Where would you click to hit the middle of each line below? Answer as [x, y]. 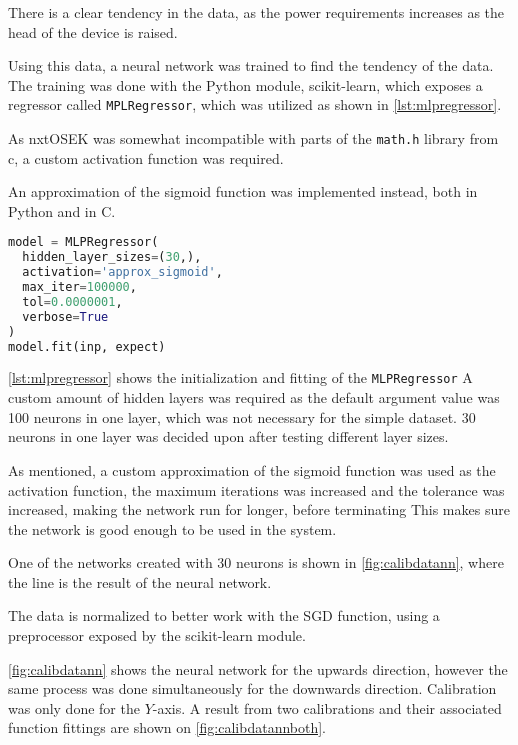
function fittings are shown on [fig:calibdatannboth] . [167, 727]
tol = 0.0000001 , [72, 301]
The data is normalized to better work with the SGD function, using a [224, 615]
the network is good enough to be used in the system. [172, 528]
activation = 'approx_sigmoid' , [122, 272]
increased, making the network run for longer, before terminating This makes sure [259, 509]
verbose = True [65, 316]
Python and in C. [62, 210]
